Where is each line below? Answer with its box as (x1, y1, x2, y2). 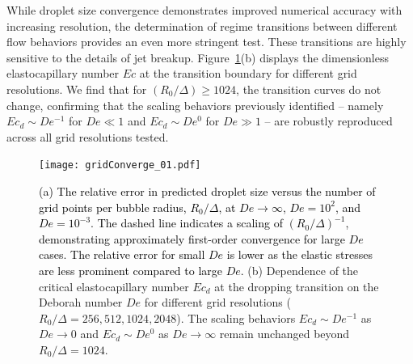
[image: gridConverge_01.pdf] (39, 159, 201, 171)
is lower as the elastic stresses (226, 246, 373, 263)
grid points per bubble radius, (39, 198, 187, 215)
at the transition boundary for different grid (139, 65, 357, 82)
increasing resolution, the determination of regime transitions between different (6, 17, 398, 34)
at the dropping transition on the (214, 277, 379, 294)
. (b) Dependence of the (240, 261, 359, 278)
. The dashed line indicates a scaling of (91, 214, 283, 231)
